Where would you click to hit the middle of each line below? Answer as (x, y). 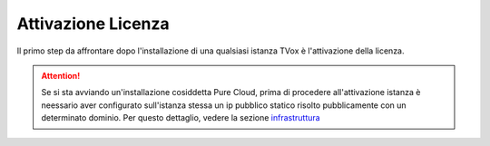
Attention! (61, 75)
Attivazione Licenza (93, 24)
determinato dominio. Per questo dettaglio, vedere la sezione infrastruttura (181, 118)
